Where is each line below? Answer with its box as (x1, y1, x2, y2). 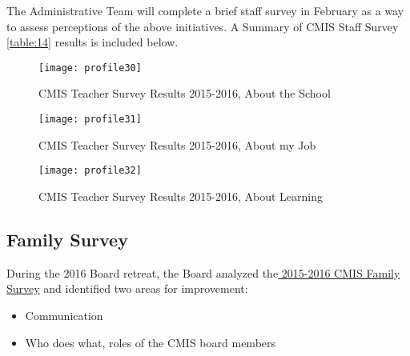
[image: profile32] (38, 165, 142, 177)
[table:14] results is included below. (6, 34, 179, 50)
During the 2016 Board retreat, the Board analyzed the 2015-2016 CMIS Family (6, 264, 400, 281)
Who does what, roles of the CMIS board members (25, 334, 276, 350)
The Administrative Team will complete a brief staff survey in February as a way (6, 2, 404, 18)
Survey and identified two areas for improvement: (6, 280, 248, 297)
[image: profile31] (38, 114, 142, 126)
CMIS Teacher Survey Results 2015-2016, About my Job (38, 136, 316, 153)
